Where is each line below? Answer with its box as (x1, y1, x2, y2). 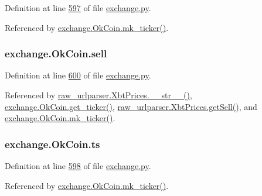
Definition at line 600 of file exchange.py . (5, 69, 151, 81)
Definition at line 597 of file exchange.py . (5, 2, 151, 13)
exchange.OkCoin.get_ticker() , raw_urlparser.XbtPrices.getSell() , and (5, 100, 257, 112)
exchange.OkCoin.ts (5, 136, 100, 151)
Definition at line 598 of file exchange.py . (5, 160, 151, 171)
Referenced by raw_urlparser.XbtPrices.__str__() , (5, 89, 192, 101)
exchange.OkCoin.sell (5, 46, 107, 61)
